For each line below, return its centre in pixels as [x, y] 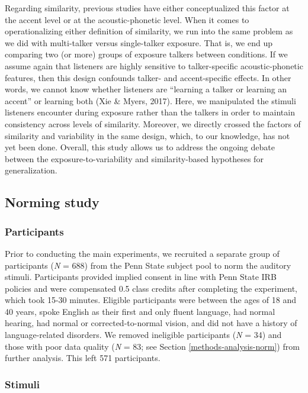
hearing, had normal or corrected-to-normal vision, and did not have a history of [151, 323]
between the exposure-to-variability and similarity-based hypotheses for [134, 158]
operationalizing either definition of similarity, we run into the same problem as [149, 31]
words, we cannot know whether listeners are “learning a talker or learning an [146, 89]
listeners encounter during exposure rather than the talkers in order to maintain [150, 112]
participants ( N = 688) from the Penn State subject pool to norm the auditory [148, 265]
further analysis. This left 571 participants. [83, 358]
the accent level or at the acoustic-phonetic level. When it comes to [127, 19]
